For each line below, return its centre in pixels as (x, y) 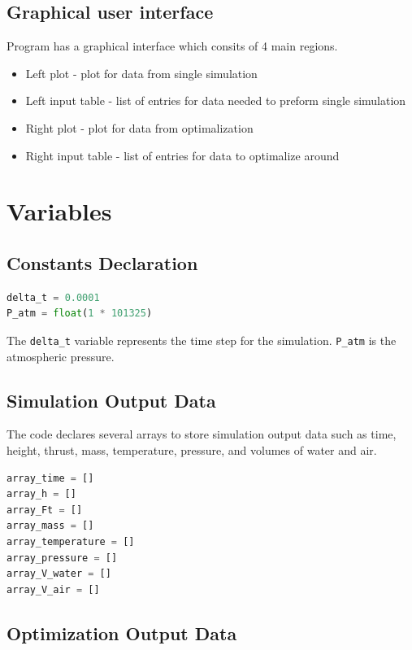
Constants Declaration (102, 262)
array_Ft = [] (45, 510)
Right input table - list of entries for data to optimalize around (182, 155)
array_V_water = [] (59, 574)
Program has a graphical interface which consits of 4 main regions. (172, 46)
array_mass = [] (50, 526)
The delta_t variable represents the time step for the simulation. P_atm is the (202, 340)
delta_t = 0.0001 (53, 297)
